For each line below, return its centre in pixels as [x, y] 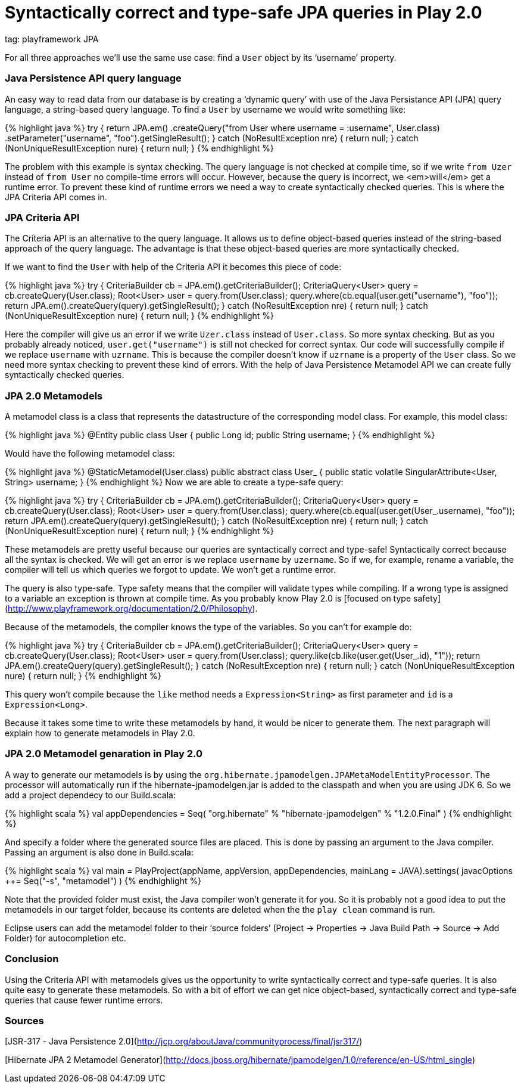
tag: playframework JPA [52, 39]
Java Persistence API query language [93, 78]
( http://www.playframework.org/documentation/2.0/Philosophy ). [131, 608]
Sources [24, 1020]
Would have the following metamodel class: [90, 453]
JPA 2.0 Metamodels [54, 396]
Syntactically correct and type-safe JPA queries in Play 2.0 [244, 13]
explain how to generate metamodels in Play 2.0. [100, 733]
